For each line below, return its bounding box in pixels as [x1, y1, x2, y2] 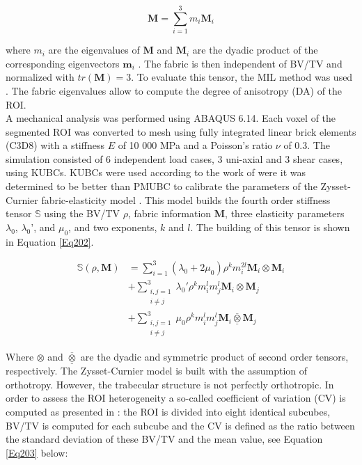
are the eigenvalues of [48, 42, 140, 57]
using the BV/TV [44, 206, 120, 221]
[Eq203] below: [6, 445, 68, 459]
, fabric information [128, 206, 212, 221]
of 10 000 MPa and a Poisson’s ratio [118, 138, 273, 152]
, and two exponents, [68, 219, 157, 234]
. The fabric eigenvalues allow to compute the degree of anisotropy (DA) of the [6, 83, 343, 97]
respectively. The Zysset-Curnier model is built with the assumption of [6, 363, 308, 378]
